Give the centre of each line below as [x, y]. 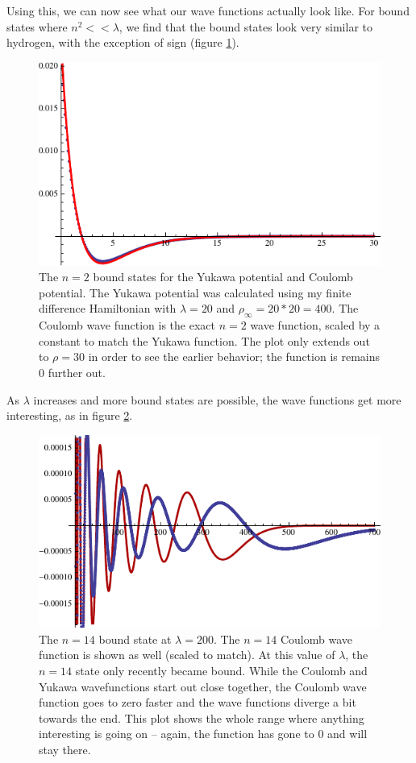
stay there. [65, 749]
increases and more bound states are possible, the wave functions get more [217, 399]
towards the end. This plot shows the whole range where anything [202, 717]
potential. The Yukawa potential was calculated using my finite [195, 292]
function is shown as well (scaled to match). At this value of [187, 655]
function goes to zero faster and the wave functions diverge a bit [198, 702]
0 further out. [72, 372]
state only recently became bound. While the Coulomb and [221, 670]
